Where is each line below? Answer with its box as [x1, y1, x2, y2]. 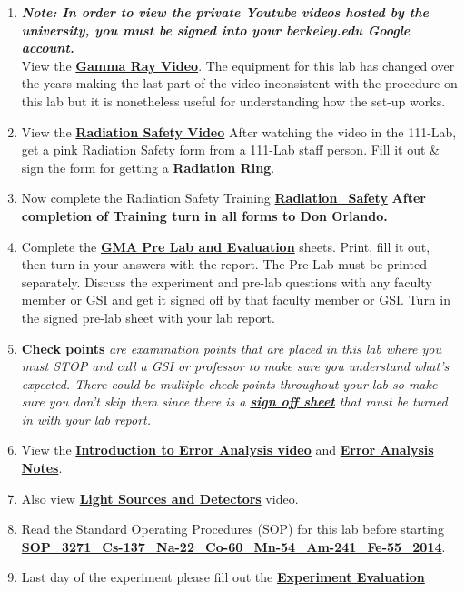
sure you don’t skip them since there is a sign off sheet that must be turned [21, 392, 448, 411]
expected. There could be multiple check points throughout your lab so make [21, 374, 438, 393]
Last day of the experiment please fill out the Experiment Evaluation [21, 567, 425, 587]
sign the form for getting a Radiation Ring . [21, 157, 275, 176]
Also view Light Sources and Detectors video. [21, 488, 299, 507]
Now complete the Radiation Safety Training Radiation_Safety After [21, 188, 426, 207]
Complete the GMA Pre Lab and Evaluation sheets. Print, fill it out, [21, 236, 430, 256]
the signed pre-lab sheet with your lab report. [21, 307, 275, 326]
